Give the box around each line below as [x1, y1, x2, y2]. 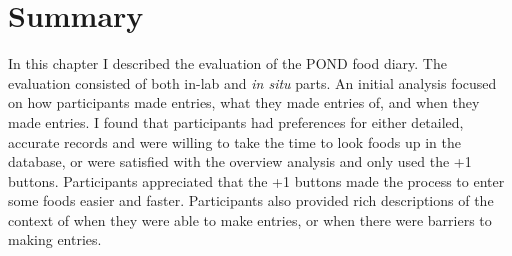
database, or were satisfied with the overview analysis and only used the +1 [8, 151, 472, 172]
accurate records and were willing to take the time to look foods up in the [8, 131, 461, 152]
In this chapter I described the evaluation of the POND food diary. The [8, 53, 447, 74]
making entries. [8, 229, 102, 250]
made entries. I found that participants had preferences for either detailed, [8, 111, 464, 132]
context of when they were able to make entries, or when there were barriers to [8, 209, 492, 230]
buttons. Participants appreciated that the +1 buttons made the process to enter [8, 170, 505, 191]
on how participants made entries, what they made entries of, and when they [8, 92, 480, 113]
